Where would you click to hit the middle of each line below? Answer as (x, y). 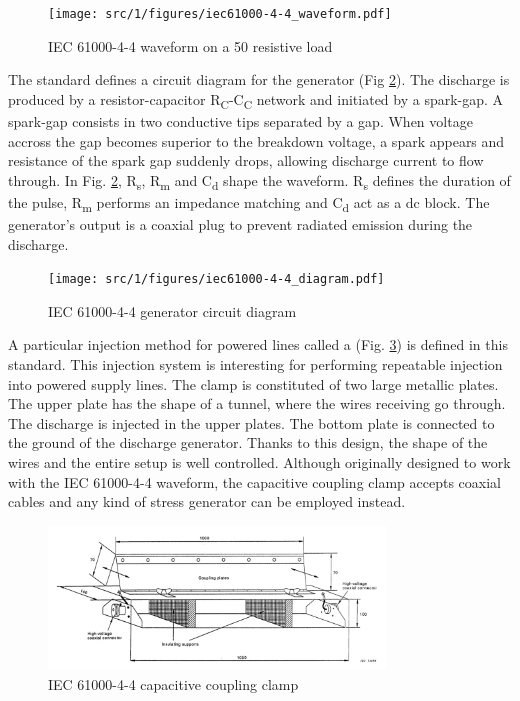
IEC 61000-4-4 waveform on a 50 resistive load (190, 45)
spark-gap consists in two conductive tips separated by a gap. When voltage (240, 120)
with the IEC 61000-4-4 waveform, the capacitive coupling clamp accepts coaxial (254, 481)
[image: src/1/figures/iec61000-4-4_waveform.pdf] (220, 14)
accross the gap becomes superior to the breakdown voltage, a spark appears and (256, 140)
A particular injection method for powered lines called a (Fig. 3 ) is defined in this (258, 344)
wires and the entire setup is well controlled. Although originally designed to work (259, 462)
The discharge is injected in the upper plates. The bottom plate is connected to (251, 422)
